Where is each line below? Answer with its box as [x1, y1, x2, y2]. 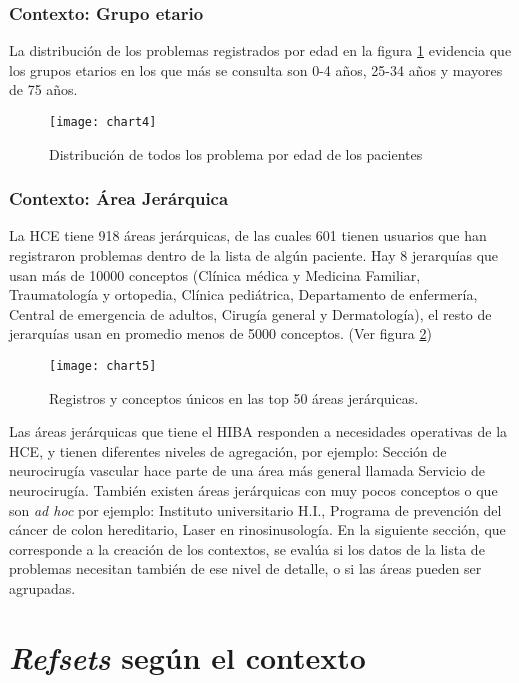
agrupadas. [9, 578, 76, 599]
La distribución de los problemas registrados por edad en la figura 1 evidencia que [9, 40, 512, 61]
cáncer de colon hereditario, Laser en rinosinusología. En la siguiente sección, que [9, 519, 506, 540]
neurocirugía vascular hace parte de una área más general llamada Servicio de [9, 460, 486, 481]
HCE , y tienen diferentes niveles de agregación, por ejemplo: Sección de [9, 440, 447, 461]
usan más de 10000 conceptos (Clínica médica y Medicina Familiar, [9, 264, 421, 285]
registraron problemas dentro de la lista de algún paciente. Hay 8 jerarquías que [9, 245, 499, 266]
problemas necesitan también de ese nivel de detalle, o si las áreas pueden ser [9, 558, 482, 579]
